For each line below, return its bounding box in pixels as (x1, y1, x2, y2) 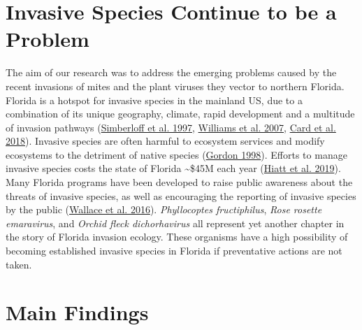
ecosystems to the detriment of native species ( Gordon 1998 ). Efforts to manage (6, 147, 347, 162)
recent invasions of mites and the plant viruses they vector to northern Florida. (6, 78, 345, 93)
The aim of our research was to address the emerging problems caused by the (6, 65, 337, 80)
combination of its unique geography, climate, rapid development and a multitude (6, 106, 355, 121)
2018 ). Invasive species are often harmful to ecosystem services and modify (6, 134, 325, 148)
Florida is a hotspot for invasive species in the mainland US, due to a (6, 92, 303, 107)
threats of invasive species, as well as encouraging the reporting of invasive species (6, 188, 356, 203)
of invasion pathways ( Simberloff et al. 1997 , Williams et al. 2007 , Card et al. (6, 120, 336, 134)
